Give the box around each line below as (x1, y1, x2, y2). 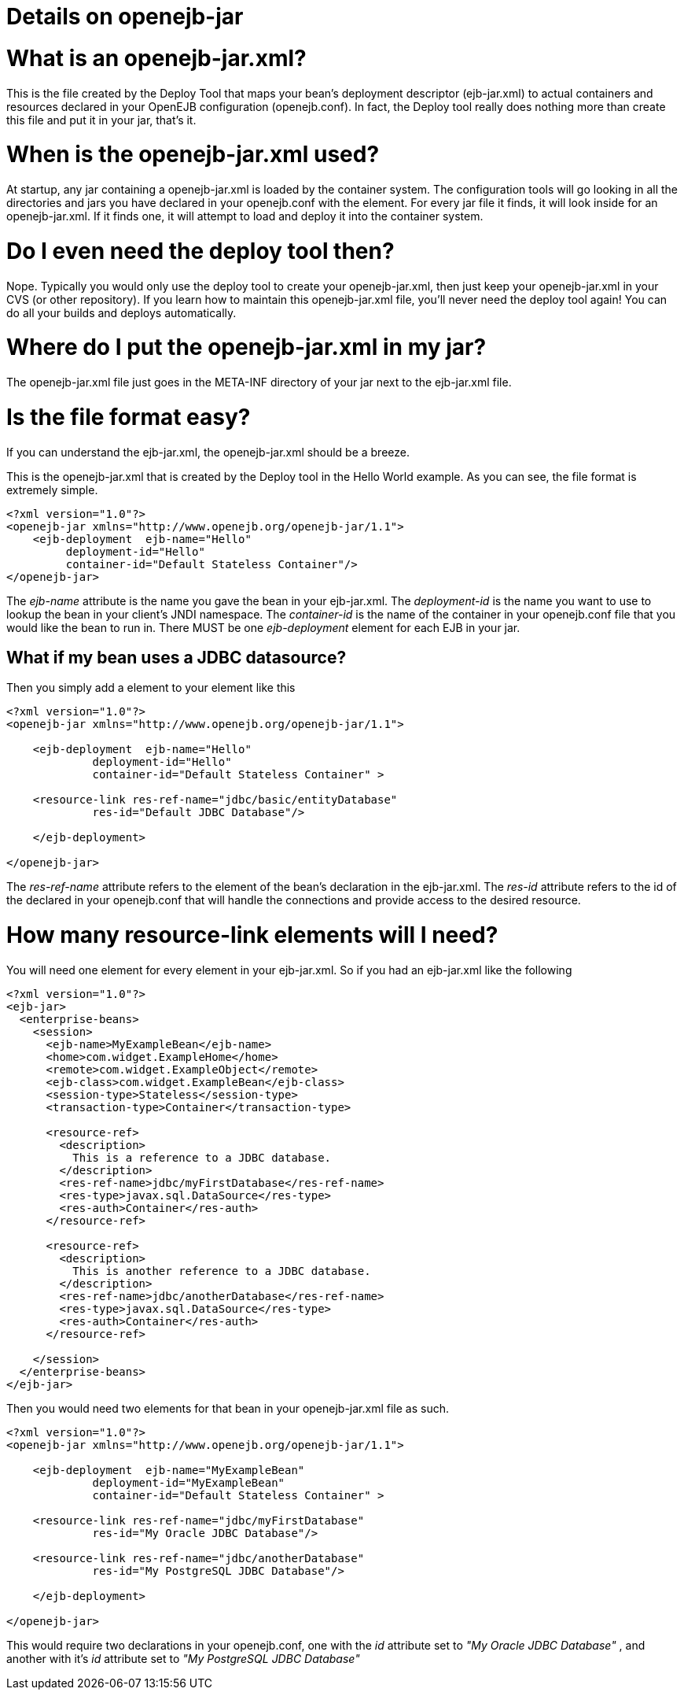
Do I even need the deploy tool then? (6, 237, 395, 264)
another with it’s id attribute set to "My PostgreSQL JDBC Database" (6, 1651, 360, 1665)
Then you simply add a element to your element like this (6, 681, 296, 695)
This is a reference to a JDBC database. (72, 1151, 332, 1164)
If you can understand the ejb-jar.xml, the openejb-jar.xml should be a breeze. (6, 445, 410, 459)
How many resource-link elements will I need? (6, 922, 498, 949)
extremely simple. (6, 482, 98, 497)
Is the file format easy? (6, 403, 251, 430)
